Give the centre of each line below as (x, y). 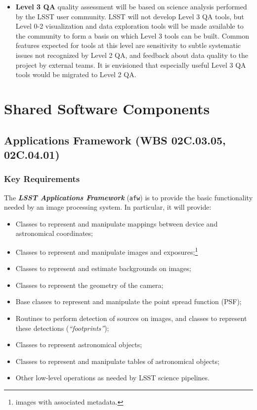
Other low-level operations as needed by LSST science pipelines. (112, 378)
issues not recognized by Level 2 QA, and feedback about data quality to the (132, 55)
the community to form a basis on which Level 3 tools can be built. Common (132, 35)
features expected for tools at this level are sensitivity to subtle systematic (128, 45)
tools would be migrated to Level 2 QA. (76, 74)
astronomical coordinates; (54, 233)
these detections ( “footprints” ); (62, 328)
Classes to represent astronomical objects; (79, 344)
